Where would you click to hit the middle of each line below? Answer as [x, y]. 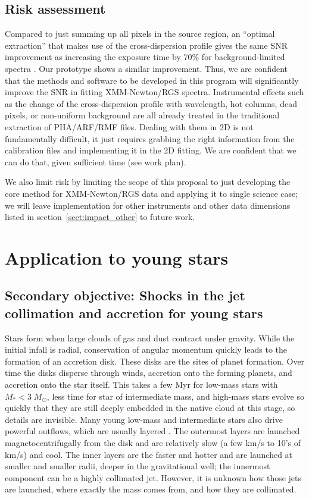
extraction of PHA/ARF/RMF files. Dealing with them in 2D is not [129, 126]
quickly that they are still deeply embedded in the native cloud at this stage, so [150, 408]
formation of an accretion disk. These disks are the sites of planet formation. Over [155, 361]
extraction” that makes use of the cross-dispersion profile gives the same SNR [146, 45]
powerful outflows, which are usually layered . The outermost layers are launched [152, 431]
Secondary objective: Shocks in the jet [125, 295]
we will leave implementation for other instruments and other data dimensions [148, 205]
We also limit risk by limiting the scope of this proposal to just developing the [148, 182]
